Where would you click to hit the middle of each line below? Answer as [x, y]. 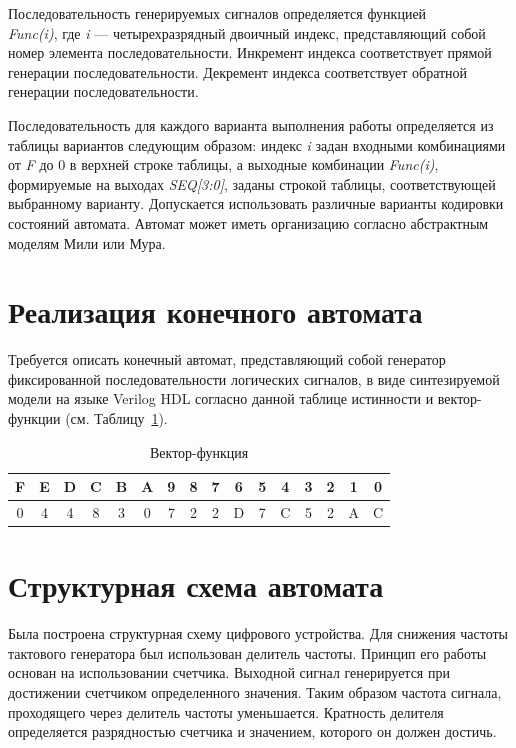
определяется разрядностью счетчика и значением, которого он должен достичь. [252, 731]
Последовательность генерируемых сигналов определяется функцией [217, 13]
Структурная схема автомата [196, 585]
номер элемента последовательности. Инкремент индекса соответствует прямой [250, 52]
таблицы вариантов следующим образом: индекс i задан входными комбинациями [257, 144]
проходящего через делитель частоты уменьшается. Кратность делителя [226, 711]
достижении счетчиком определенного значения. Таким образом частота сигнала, [255, 692]
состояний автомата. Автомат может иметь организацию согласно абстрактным [248, 222]
